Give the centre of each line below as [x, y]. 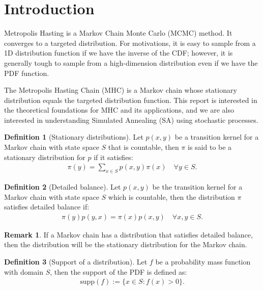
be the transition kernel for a [197, 187]
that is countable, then [143, 147]
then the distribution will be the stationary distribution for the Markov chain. [126, 244]
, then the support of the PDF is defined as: [119, 271]
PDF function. [27, 73]
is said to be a [210, 147]
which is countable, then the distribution [171, 196]
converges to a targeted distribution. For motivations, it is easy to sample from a [130, 43]
